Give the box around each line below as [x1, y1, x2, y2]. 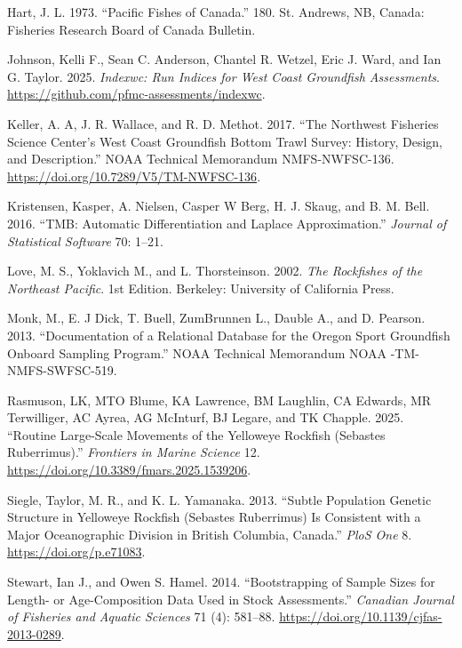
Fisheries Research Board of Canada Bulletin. [7, 20, 256, 38]
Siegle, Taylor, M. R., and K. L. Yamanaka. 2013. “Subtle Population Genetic [7, 490, 432, 508]
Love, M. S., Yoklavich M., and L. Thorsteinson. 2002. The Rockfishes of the [7, 261, 423, 280]
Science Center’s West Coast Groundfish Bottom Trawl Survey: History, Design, [7, 132, 442, 150]
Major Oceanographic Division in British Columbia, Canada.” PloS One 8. [7, 524, 412, 543]
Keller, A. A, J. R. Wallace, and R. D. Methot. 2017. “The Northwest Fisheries [7, 114, 439, 132]
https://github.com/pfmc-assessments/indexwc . [7, 84, 266, 103]
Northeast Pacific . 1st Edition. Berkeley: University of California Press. [7, 278, 394, 297]
